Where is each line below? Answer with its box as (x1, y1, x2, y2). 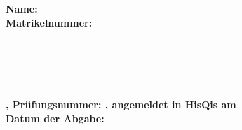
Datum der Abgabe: (6, 110, 105, 125)
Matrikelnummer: (6, 15, 93, 29)
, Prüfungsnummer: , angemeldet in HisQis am (6, 97, 236, 112)
